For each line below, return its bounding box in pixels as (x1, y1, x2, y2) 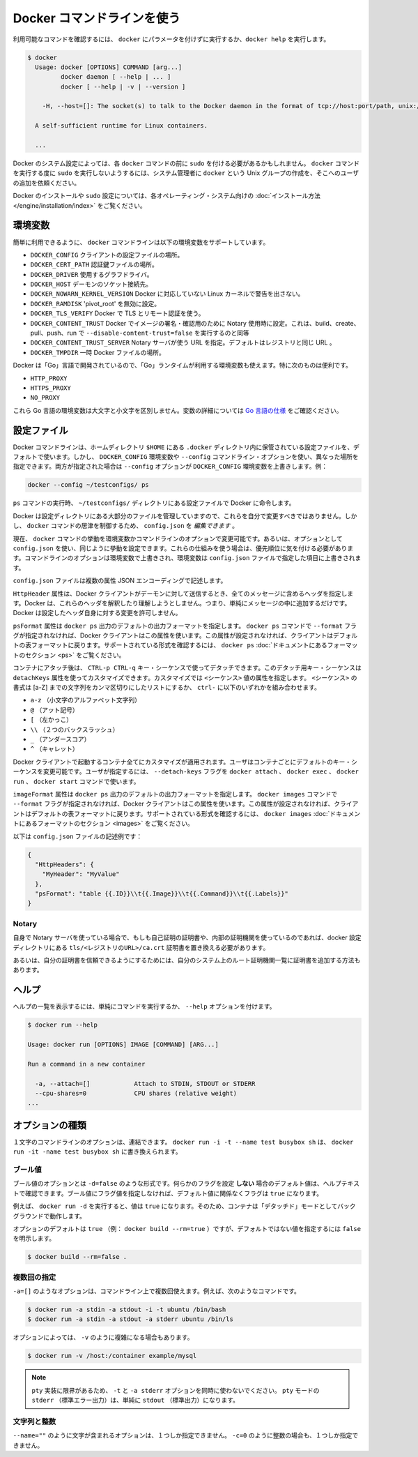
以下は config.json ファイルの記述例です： (13, 832, 143, 840)
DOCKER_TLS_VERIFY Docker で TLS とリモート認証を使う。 (30, 309, 205, 317)
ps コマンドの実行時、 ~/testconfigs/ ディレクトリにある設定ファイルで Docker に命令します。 (13, 499, 295, 507)
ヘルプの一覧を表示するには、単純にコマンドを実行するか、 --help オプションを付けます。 (13, 1002, 276, 1011)
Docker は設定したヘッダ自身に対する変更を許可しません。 (13, 609, 182, 617)
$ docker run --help (27, 1021, 98, 1029)
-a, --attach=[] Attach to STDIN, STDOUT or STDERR (35, 1080, 256, 1087)
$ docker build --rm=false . (27, 1253, 127, 1261)
